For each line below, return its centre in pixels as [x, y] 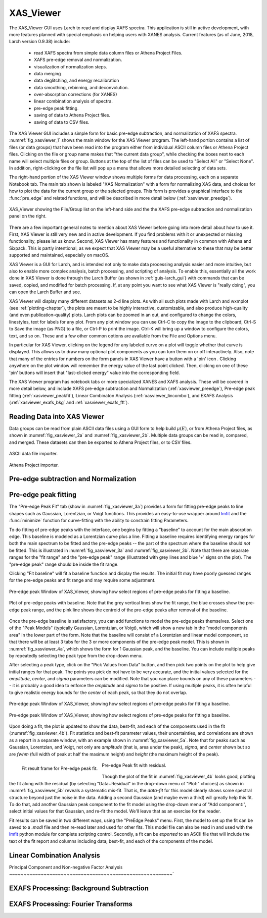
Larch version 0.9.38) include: [40, 42]
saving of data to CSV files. [62, 122]
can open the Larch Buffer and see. [45, 292]
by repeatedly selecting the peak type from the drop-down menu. [76, 655]
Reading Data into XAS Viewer [57, 416]
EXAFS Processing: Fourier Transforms [71, 904]
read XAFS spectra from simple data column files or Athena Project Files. [108, 53]
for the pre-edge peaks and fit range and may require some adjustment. [82, 580]
